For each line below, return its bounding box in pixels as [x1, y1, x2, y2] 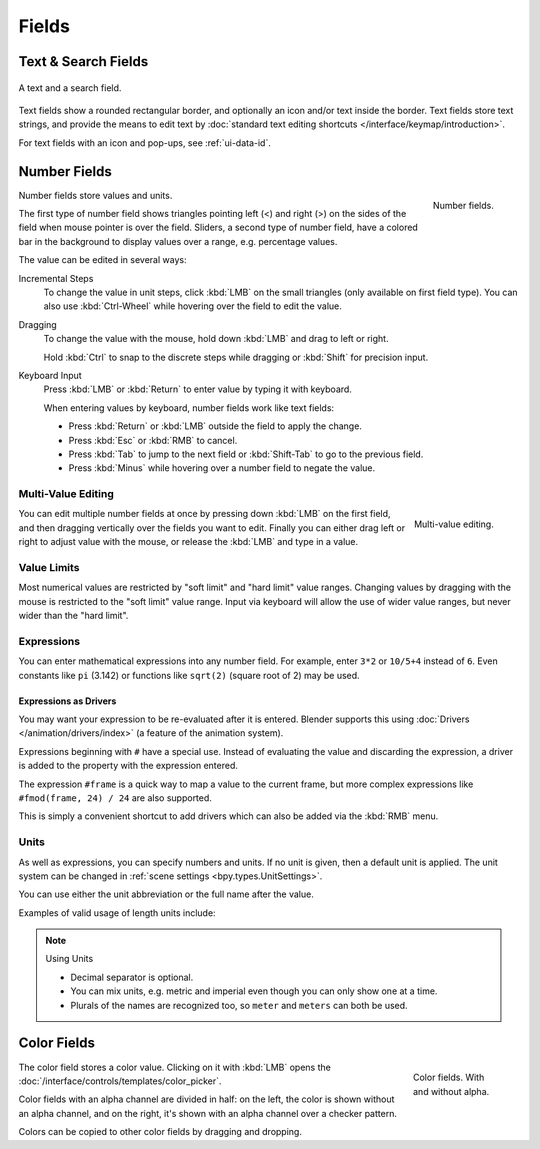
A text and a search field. [18, 81, 122, 94]
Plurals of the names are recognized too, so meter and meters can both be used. [70, 999, 409, 1011]
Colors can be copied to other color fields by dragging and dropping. [18, 1126, 302, 1138]
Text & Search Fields [18, 53, 149, 70]
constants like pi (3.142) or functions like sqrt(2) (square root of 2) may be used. [18, 669, 360, 681]
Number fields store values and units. [18, 189, 173, 201]
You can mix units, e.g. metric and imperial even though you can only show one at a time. [70, 985, 438, 997]
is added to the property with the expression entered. [18, 760, 239, 772]
